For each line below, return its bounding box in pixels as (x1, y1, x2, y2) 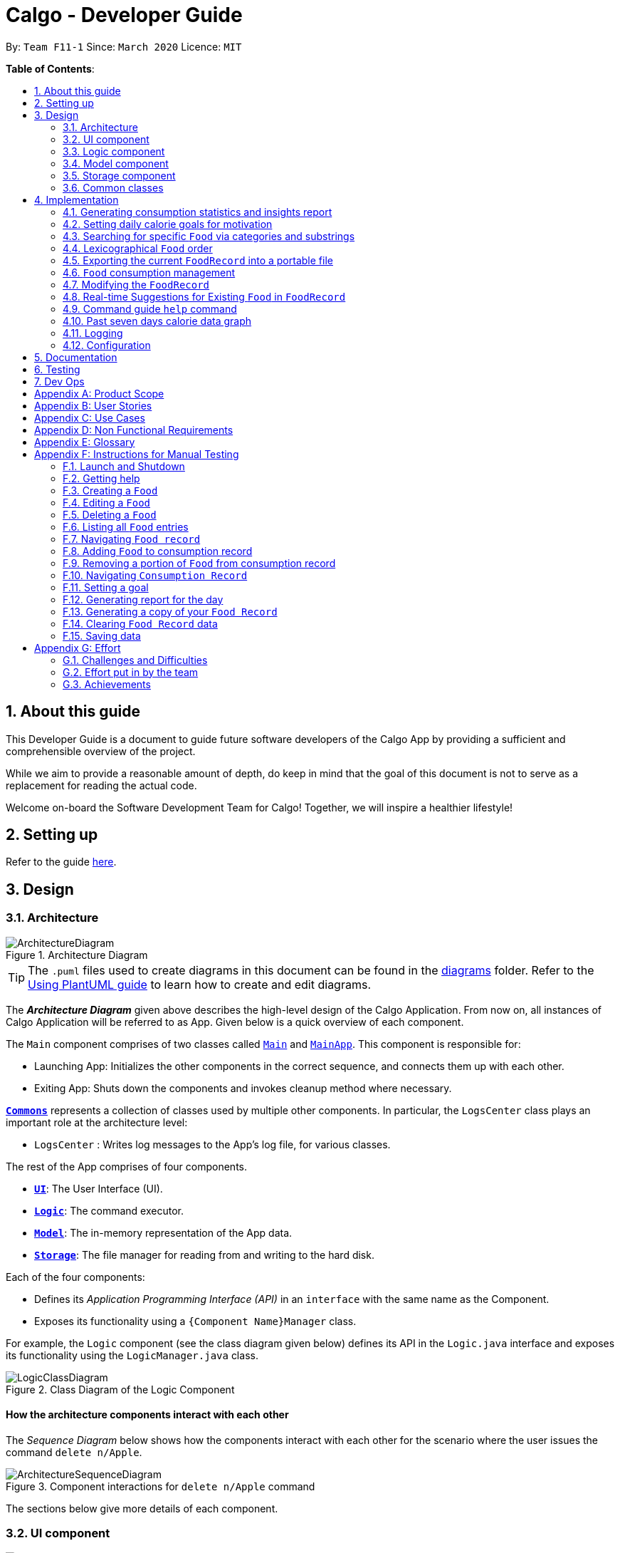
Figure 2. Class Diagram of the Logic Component (6, 1383, 235, 1396)
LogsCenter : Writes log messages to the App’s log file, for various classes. (34, 1138, 391, 1151)
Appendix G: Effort (34, 641, 121, 654)
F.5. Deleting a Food (63, 508, 157, 521)
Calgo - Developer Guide (6, 3, 243, 27)
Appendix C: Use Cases (34, 411, 145, 424)
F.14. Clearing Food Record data (63, 617, 218, 630)
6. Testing (34, 363, 80, 375)
